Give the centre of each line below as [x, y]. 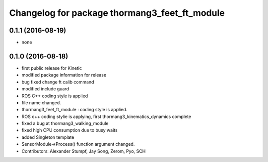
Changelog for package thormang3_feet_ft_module [117, 13]
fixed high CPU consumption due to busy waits [69, 130]
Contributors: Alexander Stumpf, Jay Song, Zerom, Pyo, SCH [84, 151]
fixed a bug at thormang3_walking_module [65, 123]
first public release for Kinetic [52, 68]
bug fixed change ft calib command [58, 82]
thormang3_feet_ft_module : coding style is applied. [74, 110]
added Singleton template [48, 137]
